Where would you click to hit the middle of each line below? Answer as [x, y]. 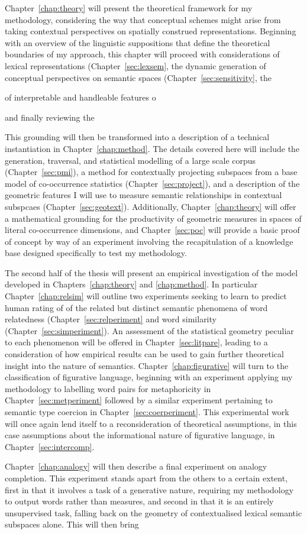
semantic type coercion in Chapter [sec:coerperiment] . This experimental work [147, 412]
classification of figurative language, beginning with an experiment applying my [149, 377]
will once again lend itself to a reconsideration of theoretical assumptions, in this [151, 423]
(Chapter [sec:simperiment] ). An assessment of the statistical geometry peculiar [149, 330]
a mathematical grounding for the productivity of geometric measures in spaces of [153, 218]
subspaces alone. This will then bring [72, 524]
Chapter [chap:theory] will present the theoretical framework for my [129, 8]
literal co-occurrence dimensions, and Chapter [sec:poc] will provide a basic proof [152, 230]
